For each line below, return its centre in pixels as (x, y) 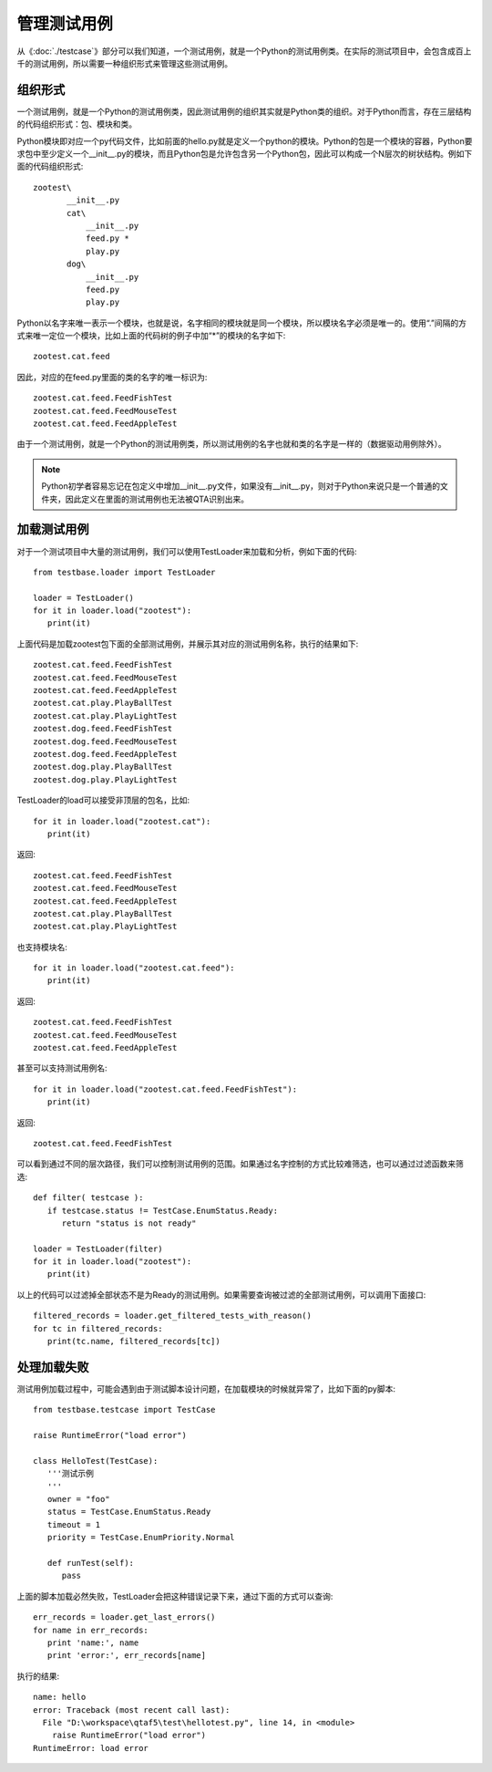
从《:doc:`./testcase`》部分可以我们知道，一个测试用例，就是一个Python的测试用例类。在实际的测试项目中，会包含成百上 (244, 51)
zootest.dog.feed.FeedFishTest (103, 729)
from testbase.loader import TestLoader (124, 572)
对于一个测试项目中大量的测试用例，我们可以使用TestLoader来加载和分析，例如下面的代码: (187, 551)
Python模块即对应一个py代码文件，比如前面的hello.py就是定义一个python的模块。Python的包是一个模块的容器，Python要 (245, 140)
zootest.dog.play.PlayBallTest (103, 767)
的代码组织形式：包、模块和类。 (77, 124)
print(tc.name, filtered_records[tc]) (133, 1342)
